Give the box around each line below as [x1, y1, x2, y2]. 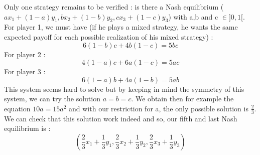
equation [4, 103, 31, 113]
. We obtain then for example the [131, 93, 234, 104]
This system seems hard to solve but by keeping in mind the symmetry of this [4, 83, 244, 94]
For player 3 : [4, 66, 46, 77]
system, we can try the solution [4, 93, 100, 104]
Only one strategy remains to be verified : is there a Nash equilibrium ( [4, 2, 224, 12]
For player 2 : [4, 49, 46, 59]
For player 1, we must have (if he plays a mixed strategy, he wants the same [4, 22, 238, 32]
